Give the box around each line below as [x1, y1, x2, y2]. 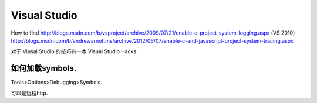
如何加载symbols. [11, 63, 77, 73]
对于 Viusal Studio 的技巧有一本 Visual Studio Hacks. [11, 48, 138, 55]
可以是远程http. [11, 90, 48, 97]
